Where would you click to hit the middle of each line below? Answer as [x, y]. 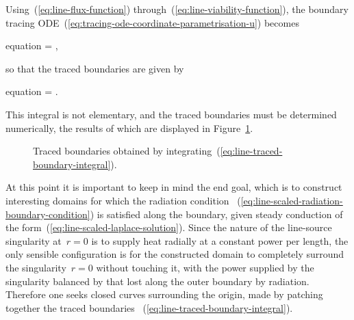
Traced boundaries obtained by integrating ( [127, 151]
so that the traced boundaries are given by [95, 68]
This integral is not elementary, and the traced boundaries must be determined [171, 114]
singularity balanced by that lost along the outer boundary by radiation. [157, 281]
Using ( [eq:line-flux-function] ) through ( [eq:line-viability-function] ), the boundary [177, 9]
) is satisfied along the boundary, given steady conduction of [216, 214]
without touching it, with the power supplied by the [205, 267]
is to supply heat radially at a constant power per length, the [220, 240]
